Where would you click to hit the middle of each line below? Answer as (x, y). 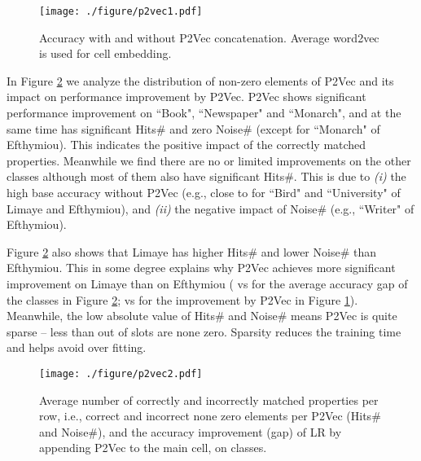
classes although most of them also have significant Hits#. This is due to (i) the (206, 176)
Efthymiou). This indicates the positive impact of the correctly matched (186, 145)
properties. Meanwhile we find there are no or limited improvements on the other (209, 160)
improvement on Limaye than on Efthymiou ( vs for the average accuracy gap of (207, 283)
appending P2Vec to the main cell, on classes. (153, 448)
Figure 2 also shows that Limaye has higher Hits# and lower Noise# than (191, 251)
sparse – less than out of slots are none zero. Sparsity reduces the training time (204, 331)
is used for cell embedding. (105, 53)
